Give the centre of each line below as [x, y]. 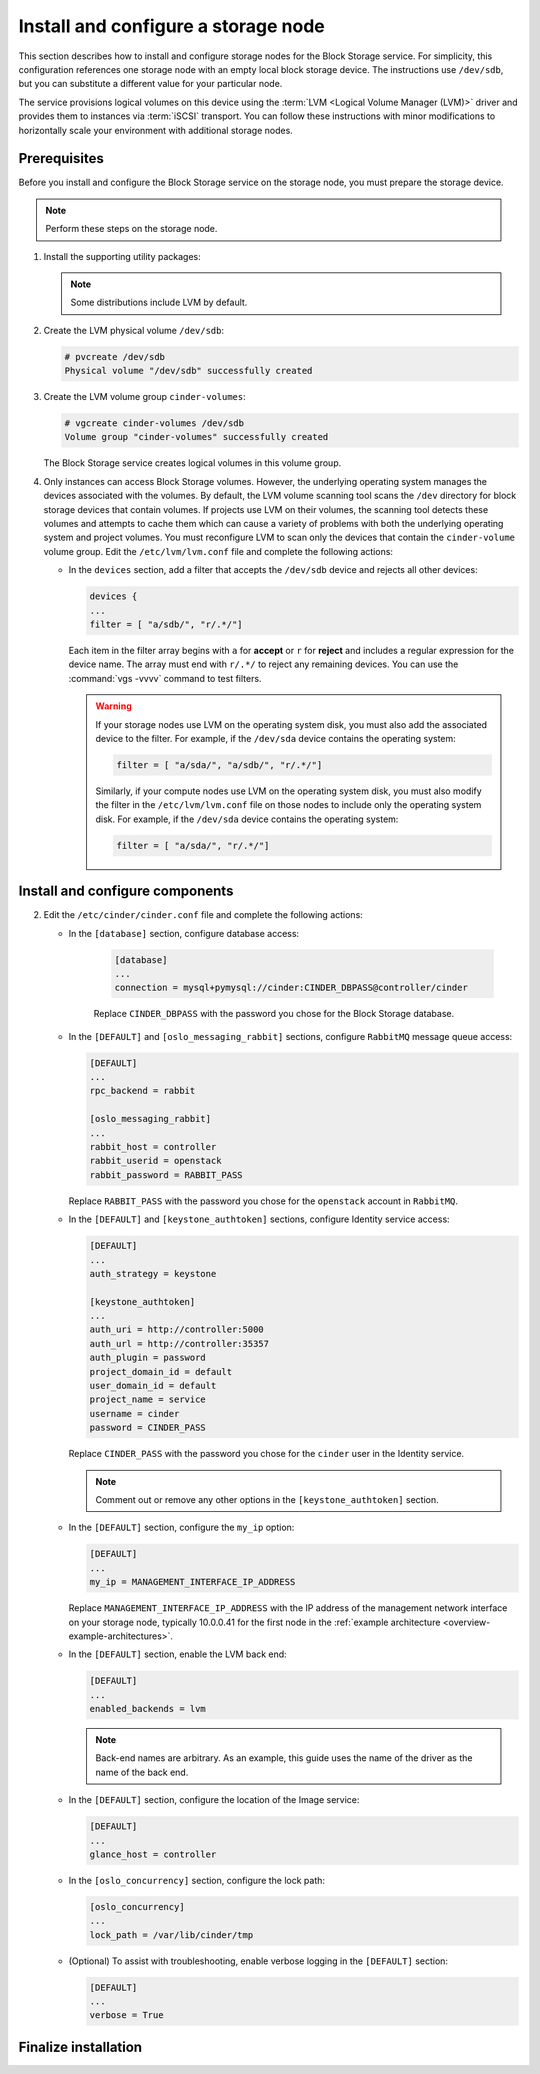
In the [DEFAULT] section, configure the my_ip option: [181, 1527]
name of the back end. [142, 1772]
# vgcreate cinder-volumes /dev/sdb [154, 423]
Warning [113, 706]
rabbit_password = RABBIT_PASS [166, 1174]
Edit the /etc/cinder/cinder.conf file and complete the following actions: [203, 915]
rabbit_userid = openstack [155, 1161]
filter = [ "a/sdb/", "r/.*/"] [166, 624]
